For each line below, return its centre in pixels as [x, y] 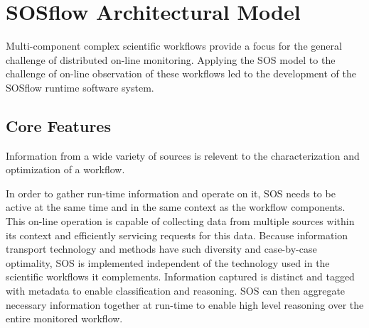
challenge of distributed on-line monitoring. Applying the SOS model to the [171, 59]
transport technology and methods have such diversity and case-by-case [161, 249]
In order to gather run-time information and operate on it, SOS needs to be [171, 193]
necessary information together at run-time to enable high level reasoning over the [185, 304]
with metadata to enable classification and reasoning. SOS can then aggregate [176, 291]
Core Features [58, 125]
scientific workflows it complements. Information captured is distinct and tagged [180, 277]
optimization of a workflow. [65, 169]
